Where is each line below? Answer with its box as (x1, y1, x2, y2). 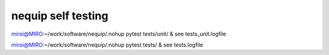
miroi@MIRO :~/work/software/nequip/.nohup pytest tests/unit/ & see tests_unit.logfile (11, 30, 227, 37)
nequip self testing (11, 9, 109, 22)
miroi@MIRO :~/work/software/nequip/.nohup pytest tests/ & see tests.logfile (11, 41, 203, 48)
